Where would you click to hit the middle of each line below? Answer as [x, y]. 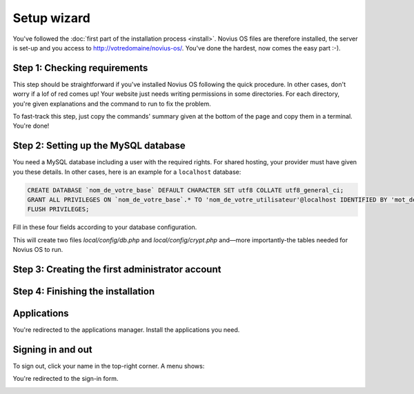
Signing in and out [52, 349]
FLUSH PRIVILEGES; [58, 209]
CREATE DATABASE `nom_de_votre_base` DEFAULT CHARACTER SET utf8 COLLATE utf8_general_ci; [186, 190]
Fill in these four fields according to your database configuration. [105, 227]
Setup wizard [52, 18]
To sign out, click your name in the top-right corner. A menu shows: [109, 366]
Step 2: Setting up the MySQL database [99, 146]
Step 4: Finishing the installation [84, 292]
